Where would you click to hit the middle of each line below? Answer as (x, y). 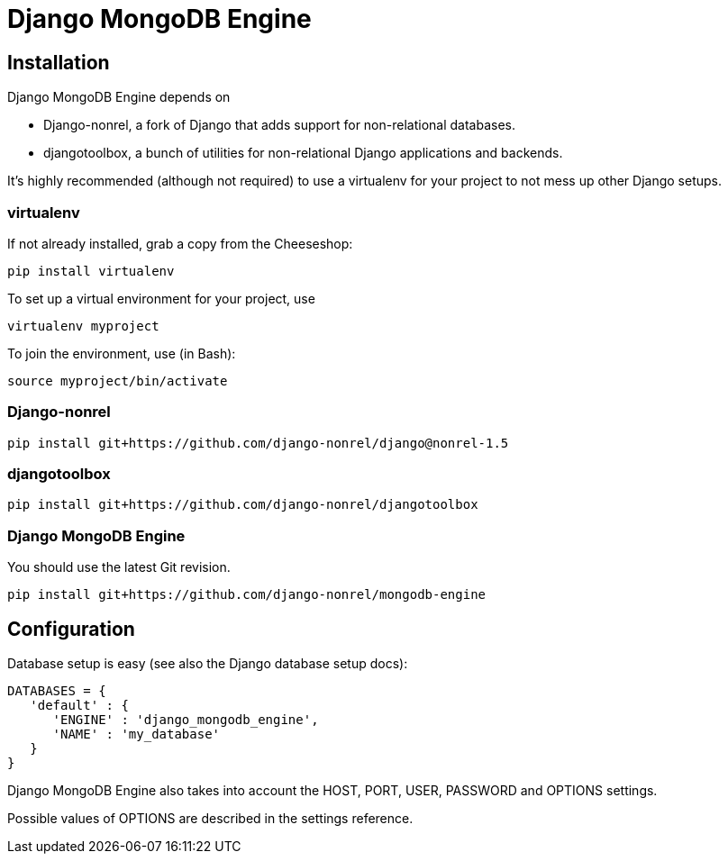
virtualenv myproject (83, 326)
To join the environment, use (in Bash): (122, 353)
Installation (59, 62)
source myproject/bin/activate (118, 381)
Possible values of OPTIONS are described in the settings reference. (210, 819)
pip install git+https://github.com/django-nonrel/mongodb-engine (247, 595)
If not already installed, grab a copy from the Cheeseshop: (180, 243)
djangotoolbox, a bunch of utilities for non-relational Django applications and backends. (303, 153)
